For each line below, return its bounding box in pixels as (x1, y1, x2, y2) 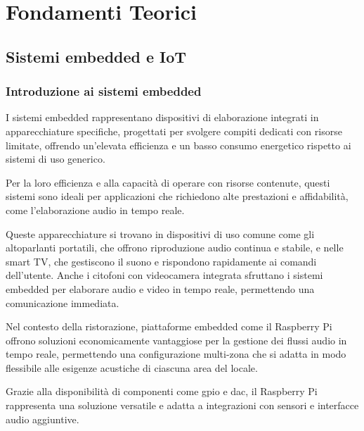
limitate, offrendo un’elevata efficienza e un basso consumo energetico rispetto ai (6, 137, 351, 152)
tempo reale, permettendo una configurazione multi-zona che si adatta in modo (6, 346, 346, 361)
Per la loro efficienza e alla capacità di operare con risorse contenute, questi (6, 175, 330, 189)
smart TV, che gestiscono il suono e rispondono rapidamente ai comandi (6, 254, 317, 268)
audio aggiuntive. (6, 411, 79, 426)
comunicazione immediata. (6, 295, 119, 310)
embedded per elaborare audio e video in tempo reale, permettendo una (6, 281, 315, 296)
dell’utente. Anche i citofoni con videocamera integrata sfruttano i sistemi (6, 268, 323, 282)
